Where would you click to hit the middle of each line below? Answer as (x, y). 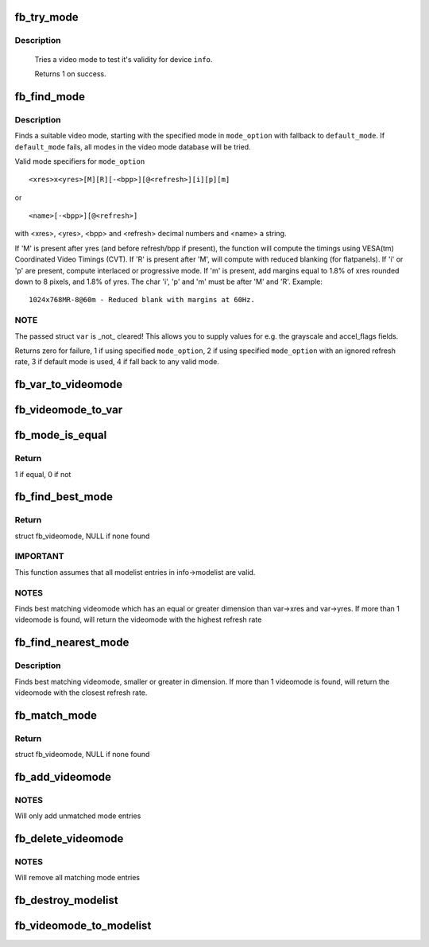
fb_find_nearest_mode (72, 643)
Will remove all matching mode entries (77, 878)
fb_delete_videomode (69, 839)
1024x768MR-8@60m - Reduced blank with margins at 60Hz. (142, 300)
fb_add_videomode (63, 776)
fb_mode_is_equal (61, 435)
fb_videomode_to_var (69, 410)
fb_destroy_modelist (66, 900)
